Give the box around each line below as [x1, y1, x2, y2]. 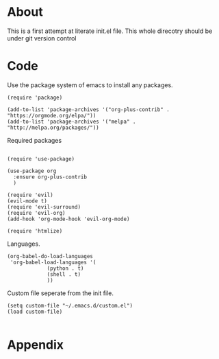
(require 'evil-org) [7, 209, 66, 216]
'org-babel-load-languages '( [10, 259, 96, 266]
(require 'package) [7, 94, 63, 101]
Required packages [7, 136, 62, 144]
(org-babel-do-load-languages [7, 253, 94, 259]
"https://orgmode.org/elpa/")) [7, 112, 96, 119]
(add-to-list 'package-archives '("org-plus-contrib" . [7, 106, 170, 113]
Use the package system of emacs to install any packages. [7, 80, 173, 89]
